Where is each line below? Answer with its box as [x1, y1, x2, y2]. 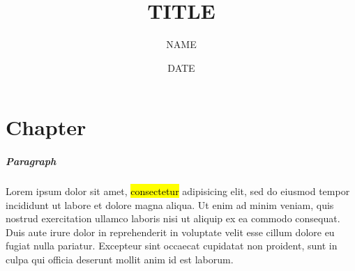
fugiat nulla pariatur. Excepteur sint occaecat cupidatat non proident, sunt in [6, 238, 338, 253]
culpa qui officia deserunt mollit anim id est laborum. [6, 252, 234, 267]
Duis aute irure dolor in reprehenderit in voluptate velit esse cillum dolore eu [6, 224, 335, 239]
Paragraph [6, 154, 56, 169]
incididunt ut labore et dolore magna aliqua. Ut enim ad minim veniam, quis [6, 197, 334, 212]
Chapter [6, 113, 86, 141]
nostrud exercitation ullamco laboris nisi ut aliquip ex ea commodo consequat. [6, 211, 340, 226]
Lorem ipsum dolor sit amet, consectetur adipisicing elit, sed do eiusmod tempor [6, 184, 350, 199]
